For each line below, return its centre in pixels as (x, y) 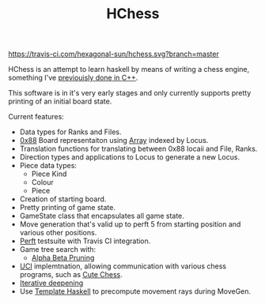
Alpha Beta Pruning (63, 258)
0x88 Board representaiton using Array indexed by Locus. (114, 141)
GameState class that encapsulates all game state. (102, 216)
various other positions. (58, 233)
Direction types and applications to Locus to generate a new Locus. (129, 157)
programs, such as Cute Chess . (71, 275)
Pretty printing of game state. (68, 208)
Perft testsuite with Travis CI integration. (85, 241)
